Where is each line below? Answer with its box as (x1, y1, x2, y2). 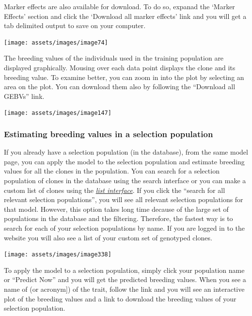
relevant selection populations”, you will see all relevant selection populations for (4, 194, 243, 205)
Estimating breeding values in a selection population (4, 127, 213, 140)
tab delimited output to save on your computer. (4, 20, 146, 31)
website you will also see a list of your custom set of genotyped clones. (4, 232, 212, 242)
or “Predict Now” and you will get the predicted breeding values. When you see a (4, 274, 246, 284)
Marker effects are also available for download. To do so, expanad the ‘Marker (4, 1, 235, 11)
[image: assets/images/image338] (4, 251, 111, 258)
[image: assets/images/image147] (4, 110, 111, 117)
